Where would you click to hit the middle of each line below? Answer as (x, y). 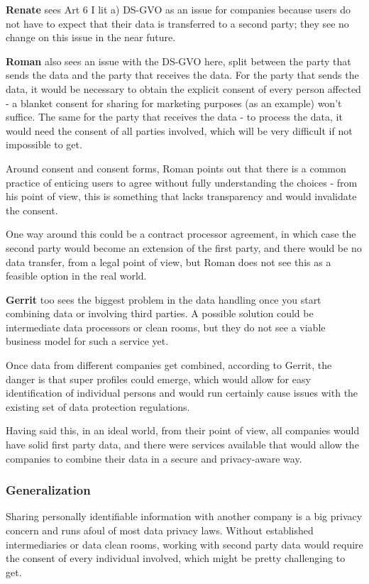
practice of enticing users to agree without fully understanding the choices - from (182, 182)
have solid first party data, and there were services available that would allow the (182, 445)
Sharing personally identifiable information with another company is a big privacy (184, 516)
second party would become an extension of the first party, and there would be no (184, 247)
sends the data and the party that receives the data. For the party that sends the (182, 75)
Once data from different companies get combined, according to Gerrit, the (169, 365)
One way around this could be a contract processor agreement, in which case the (181, 234)
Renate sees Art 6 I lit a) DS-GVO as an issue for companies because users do (178, 9)
